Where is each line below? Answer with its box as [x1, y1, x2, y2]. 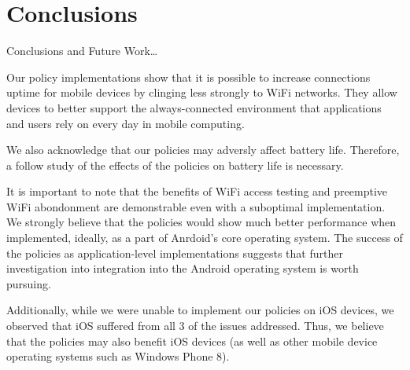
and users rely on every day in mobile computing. [6, 115, 245, 131]
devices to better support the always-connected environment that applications [6, 99, 382, 115]
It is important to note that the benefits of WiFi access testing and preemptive [6, 183, 388, 200]
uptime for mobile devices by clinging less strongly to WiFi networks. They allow [6, 84, 397, 101]
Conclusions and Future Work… [6, 42, 158, 59]
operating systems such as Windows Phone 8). [6, 348, 230, 365]
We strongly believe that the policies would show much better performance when [6, 214, 397, 230]
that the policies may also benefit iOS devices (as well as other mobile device [6, 332, 378, 349]
